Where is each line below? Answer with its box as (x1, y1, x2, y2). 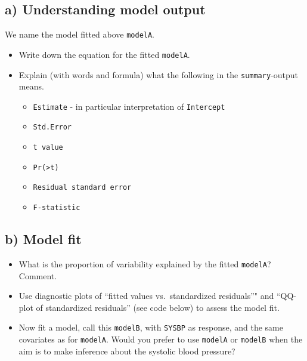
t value (33, 143, 63, 152)
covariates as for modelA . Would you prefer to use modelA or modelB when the (18, 333, 303, 345)
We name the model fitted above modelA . (5, 28, 155, 41)
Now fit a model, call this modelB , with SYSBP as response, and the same (18, 321, 283, 334)
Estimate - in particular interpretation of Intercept (33, 100, 225, 112)
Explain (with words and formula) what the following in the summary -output (18, 68, 299, 81)
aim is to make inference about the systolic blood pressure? (18, 344, 235, 357)
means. (18, 80, 44, 92)
